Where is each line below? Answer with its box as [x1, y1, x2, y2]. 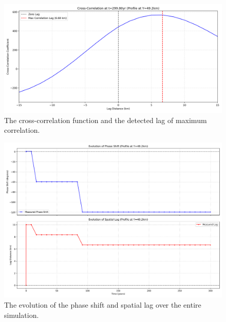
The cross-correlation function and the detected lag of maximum [4, 114, 207, 125]
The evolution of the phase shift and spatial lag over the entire [4, 299, 201, 310]
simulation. [4, 309, 39, 320]
